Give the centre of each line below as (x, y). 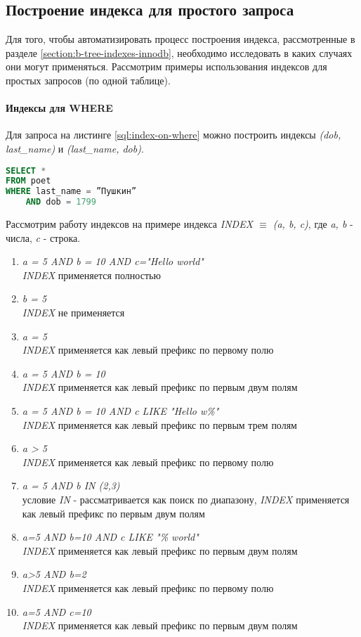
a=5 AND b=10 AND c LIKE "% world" (110, 537)
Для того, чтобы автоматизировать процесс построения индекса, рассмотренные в (180, 39)
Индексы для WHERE (59, 108)
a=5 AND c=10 (57, 611)
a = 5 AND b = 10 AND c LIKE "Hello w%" (120, 411)
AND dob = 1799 (61, 202)
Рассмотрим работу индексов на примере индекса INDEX (130, 224)
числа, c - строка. (43, 237)
